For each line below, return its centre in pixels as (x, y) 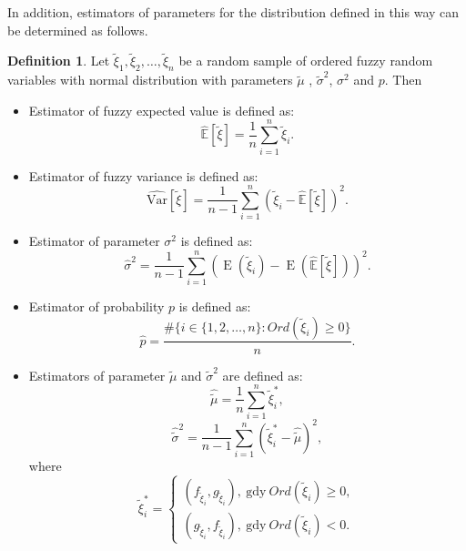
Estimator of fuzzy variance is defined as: (143, 175)
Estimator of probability (96, 306)
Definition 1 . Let (59, 61)
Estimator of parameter (94, 241)
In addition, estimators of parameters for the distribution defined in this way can (233, 12)
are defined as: (263, 375)
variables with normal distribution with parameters (150, 80)
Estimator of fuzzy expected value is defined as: (162, 110)
